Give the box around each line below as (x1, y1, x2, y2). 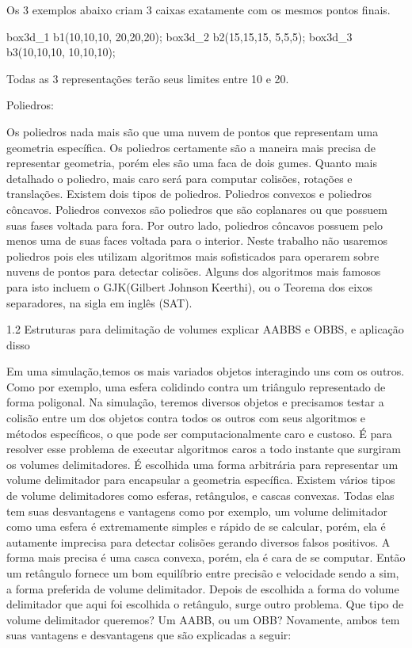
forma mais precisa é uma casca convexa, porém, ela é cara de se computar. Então (6, 549, 406, 566)
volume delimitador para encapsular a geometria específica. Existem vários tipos (6, 471, 395, 488)
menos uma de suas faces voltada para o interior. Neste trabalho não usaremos (6, 232, 387, 249)
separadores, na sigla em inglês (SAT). (6, 294, 193, 311)
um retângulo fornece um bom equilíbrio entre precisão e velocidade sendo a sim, (6, 565, 399, 581)
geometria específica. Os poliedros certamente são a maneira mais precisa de (6, 139, 376, 155)
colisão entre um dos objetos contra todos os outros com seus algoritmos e (6, 410, 366, 426)
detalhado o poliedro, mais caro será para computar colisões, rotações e (6, 170, 353, 186)
